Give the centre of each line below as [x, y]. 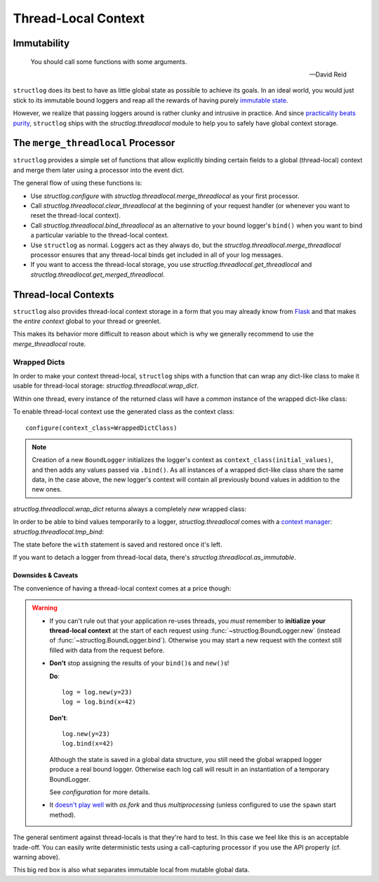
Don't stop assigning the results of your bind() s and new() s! [139, 663]
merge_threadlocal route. [49, 343]
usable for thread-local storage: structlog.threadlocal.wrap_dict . [106, 386]
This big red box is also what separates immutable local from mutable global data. [131, 870]
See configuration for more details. [100, 792]
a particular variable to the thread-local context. [100, 235]
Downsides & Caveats [46, 575]
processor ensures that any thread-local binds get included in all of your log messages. [157, 255]
